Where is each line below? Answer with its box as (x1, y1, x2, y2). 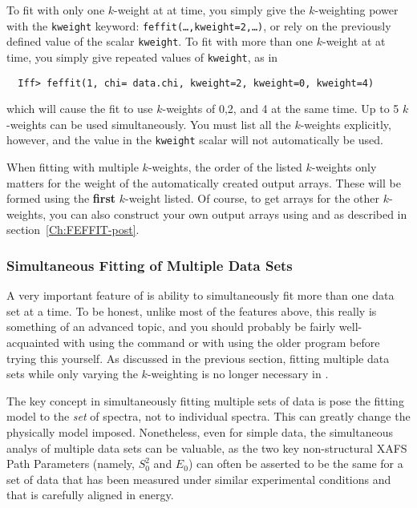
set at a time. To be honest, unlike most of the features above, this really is (6, 302, 377, 319)
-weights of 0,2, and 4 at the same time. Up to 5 (162, 100, 399, 117)
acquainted (6, 334, 60, 351)
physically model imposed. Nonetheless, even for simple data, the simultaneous (6, 424, 394, 440)
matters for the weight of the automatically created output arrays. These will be (6, 174, 401, 191)
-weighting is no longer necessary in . (147, 365, 329, 382)
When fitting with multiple (6, 159, 139, 175)
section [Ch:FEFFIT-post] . (6, 221, 140, 238)
